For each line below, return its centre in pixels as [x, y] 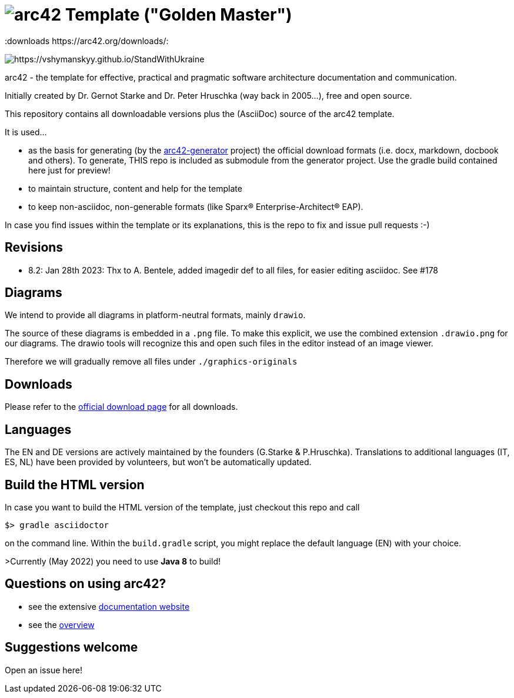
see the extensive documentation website [109, 606]
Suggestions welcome [71, 647]
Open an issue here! [44, 670]
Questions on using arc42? [86, 584]
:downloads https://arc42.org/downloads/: [87, 41]
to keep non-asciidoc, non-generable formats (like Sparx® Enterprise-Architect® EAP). [196, 206]
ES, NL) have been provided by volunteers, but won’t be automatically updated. [158, 462]
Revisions [34, 248]
